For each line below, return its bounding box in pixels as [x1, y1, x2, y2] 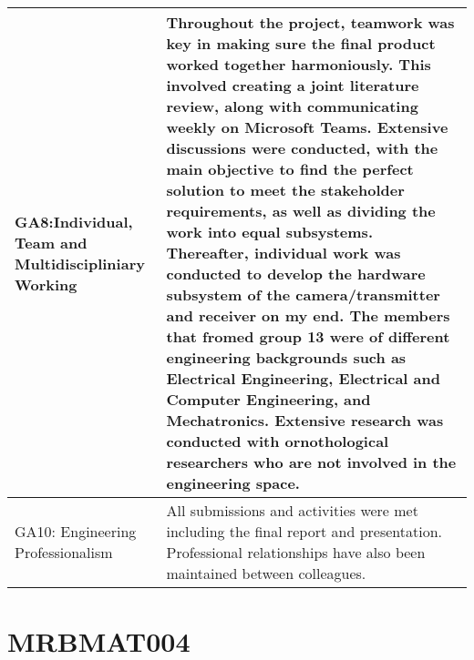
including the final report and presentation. [166, 521, 443, 542]
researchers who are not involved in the [166, 452, 457, 472]
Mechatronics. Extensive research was [166, 410, 444, 431]
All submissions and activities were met [166, 500, 418, 521]
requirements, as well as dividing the [166, 200, 436, 221]
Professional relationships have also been [166, 542, 426, 563]
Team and [15, 231, 88, 253]
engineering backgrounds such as [166, 347, 407, 368]
